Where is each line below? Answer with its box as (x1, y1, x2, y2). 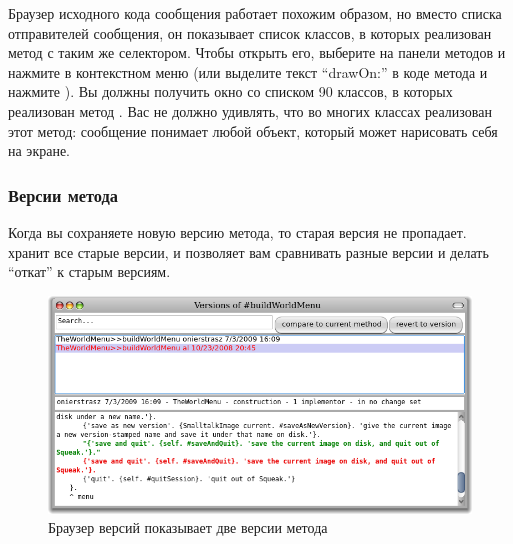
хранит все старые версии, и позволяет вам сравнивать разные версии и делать (8, 241, 489, 262)
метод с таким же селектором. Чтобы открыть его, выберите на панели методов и (8, 42, 506, 63)
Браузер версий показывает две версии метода (48, 517, 328, 538)
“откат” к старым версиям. (8, 261, 171, 282)
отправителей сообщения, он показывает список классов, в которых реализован (8, 22, 492, 43)
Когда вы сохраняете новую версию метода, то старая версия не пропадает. (8, 221, 467, 242)
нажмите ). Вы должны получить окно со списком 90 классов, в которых (8, 81, 453, 102)
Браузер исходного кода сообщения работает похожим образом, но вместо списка (8, 3, 502, 23)
